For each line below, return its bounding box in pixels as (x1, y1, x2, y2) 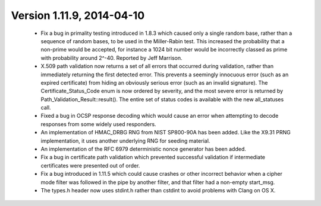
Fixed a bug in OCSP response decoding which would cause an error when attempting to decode (40, 112, 279, 120)
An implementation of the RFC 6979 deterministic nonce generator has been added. (40, 146, 247, 153)
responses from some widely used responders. (40, 120, 157, 127)
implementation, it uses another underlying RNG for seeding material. (40, 137, 210, 144)
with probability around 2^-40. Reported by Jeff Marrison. (40, 54, 182, 62)
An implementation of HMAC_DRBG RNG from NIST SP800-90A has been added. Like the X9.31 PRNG (40, 129, 291, 136)
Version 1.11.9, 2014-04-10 (11, 9, 145, 22)
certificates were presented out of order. (40, 162, 140, 169)
